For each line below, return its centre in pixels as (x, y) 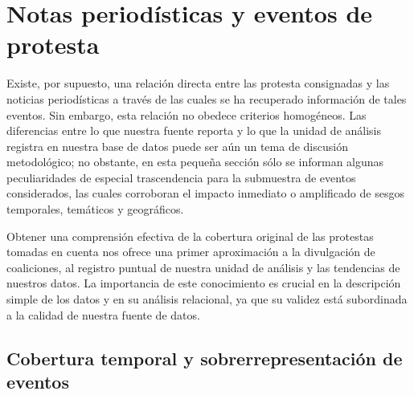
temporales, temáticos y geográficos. (95, 209)
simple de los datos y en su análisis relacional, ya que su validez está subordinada (207, 299)
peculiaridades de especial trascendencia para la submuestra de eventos (181, 177)
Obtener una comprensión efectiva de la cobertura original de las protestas (190, 236)
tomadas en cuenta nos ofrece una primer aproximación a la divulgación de (191, 252)
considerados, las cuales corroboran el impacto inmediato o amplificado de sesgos (205, 193)
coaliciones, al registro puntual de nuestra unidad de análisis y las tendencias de (203, 267)
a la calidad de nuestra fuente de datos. (103, 314)
